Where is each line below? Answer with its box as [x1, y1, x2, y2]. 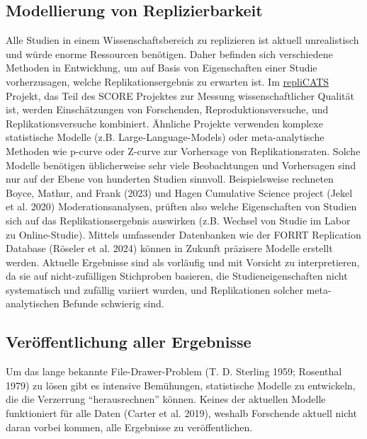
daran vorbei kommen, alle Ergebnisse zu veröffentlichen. [6, 419, 253, 434]
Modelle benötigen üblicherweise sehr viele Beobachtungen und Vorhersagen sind [6, 157, 356, 172]
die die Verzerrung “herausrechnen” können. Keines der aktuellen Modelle [6, 392, 326, 406]
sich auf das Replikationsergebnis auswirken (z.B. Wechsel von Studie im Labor [6, 212, 351, 227]
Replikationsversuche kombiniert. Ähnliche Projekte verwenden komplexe [6, 115, 323, 130]
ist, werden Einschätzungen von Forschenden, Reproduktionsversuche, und [6, 102, 329, 117]
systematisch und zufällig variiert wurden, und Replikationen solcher [6, 282, 303, 297]
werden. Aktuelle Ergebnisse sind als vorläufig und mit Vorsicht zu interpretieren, [6, 254, 360, 269]
